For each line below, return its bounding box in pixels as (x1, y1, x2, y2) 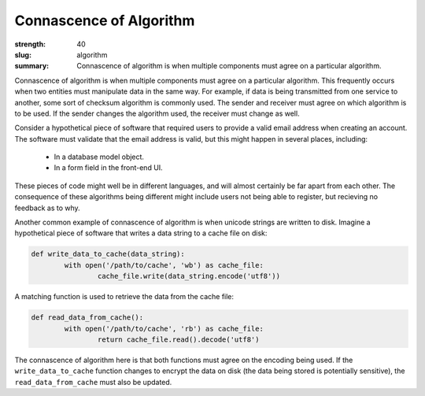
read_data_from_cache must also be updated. (14, 377, 172, 387)
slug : (14, 50, 31, 59)
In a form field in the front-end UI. (54, 163, 163, 172)
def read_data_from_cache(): (31, 313, 144, 322)
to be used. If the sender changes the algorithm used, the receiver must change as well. (14, 109, 300, 118)
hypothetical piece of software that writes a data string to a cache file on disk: (14, 228, 268, 238)
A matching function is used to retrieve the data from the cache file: (14, 292, 235, 302)
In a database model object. (54, 152, 145, 161)
